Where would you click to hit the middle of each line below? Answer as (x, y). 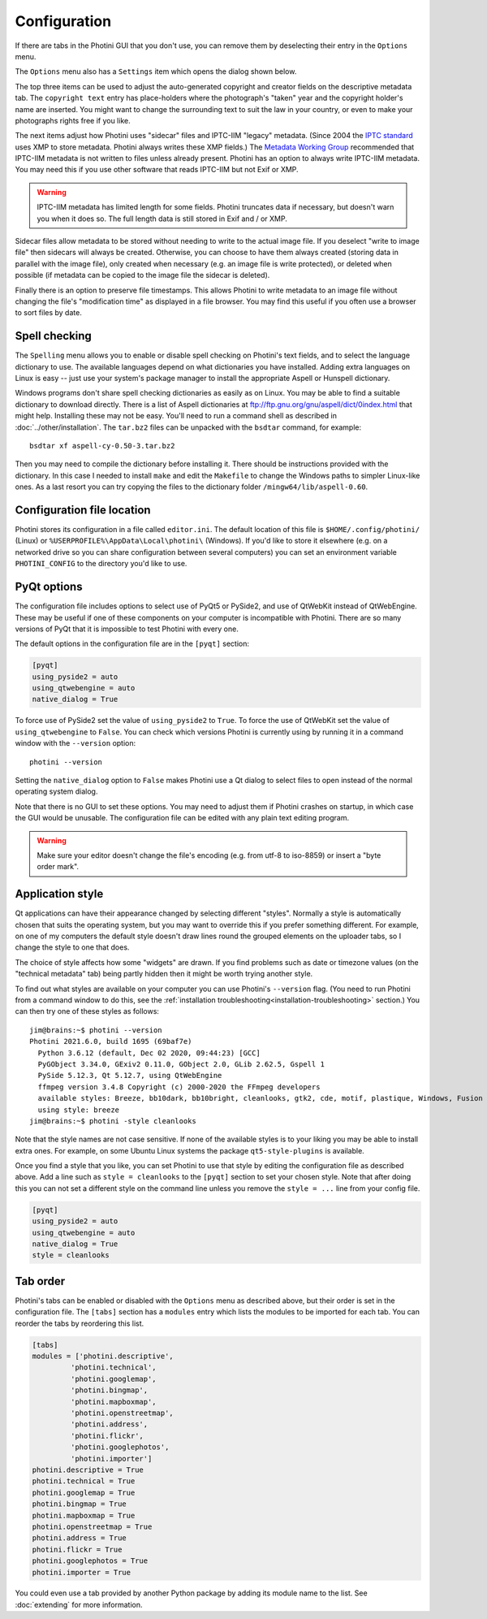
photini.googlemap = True (84, 1492)
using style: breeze (79, 1110)
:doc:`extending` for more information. (79, 1604)
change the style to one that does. (72, 947)
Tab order (40, 1281)
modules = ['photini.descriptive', (103, 1356)
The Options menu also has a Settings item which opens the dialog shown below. (156, 71)
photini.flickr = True (77, 1549)
